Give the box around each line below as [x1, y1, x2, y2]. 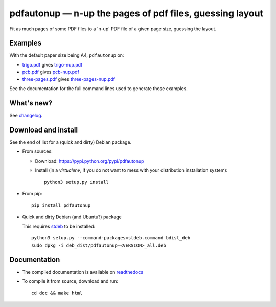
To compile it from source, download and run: [22, 278, 119, 284]
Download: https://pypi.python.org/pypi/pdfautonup [35, 158, 144, 164]
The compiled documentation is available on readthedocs [22, 269, 143, 275]
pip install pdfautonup [31, 203, 91, 208]
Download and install [9, 125, 78, 134]
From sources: [22, 148, 53, 155]
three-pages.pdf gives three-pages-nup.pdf [22, 76, 116, 82]
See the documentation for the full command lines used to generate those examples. [9, 85, 188, 92]
